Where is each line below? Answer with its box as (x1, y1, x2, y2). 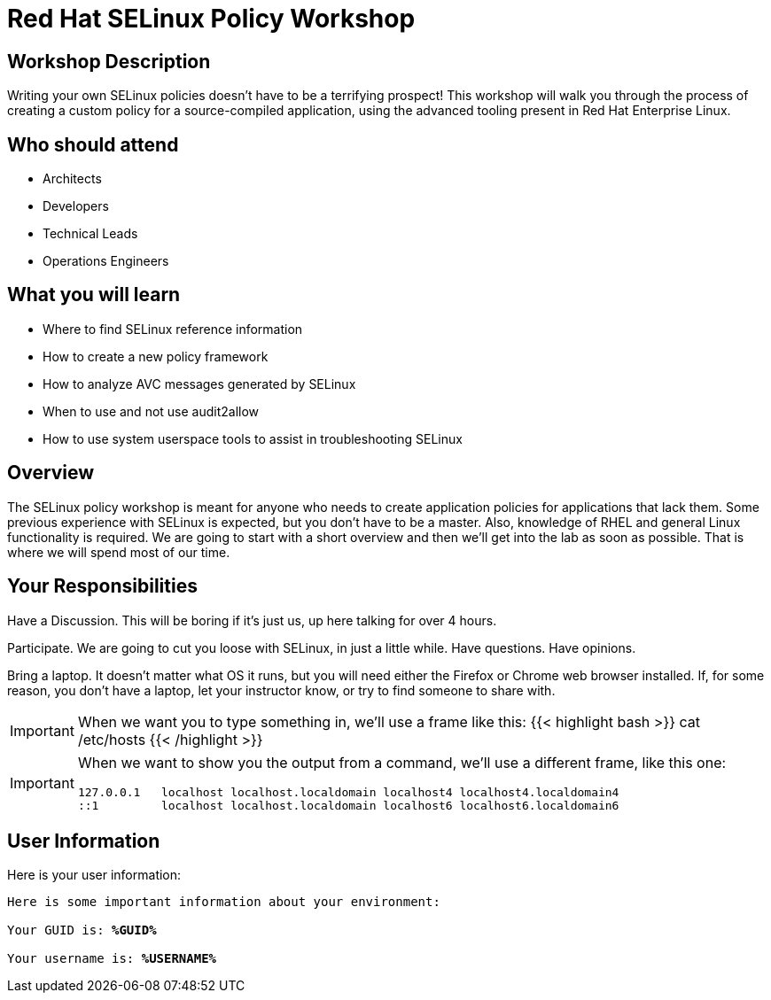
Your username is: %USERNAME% (7, 951, 217, 966)
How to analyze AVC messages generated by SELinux (43, 376, 356, 391)
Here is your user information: (7, 867, 182, 883)
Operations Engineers (43, 253, 169, 269)
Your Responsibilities (7, 575, 198, 598)
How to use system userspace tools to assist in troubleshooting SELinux (43, 430, 463, 446)
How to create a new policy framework (43, 348, 269, 364)
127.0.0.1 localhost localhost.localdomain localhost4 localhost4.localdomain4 (77, 785, 619, 799)
